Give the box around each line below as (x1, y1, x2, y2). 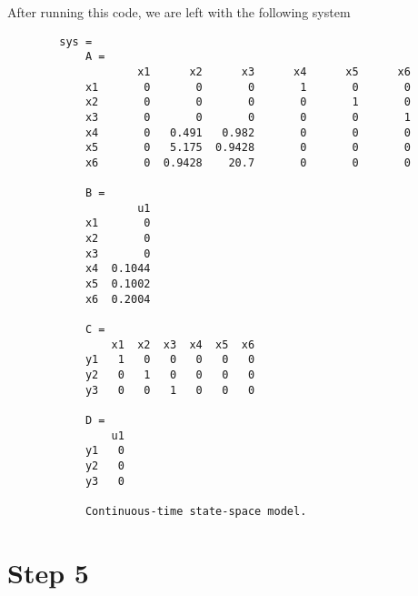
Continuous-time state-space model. (85, 504, 307, 518)
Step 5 (7, 553, 89, 591)
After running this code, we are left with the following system (7, 3, 351, 21)
